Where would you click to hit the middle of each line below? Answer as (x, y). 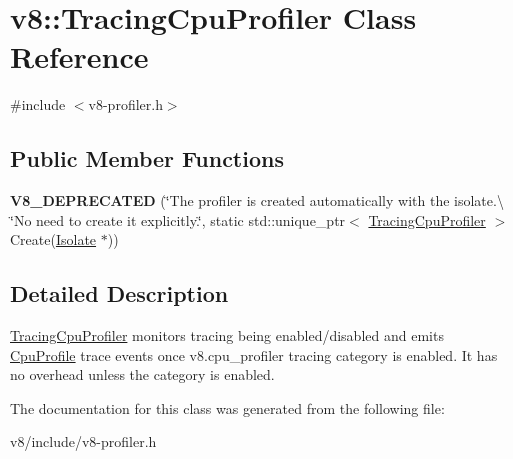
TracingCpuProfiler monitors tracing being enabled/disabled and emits (227, 335)
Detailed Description (119, 293)
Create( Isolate (53, 239)
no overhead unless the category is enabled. (142, 374)
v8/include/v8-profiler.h (83, 441)
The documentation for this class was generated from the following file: (227, 407)
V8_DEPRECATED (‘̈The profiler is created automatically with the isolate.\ (257, 200)
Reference (79, 56)
